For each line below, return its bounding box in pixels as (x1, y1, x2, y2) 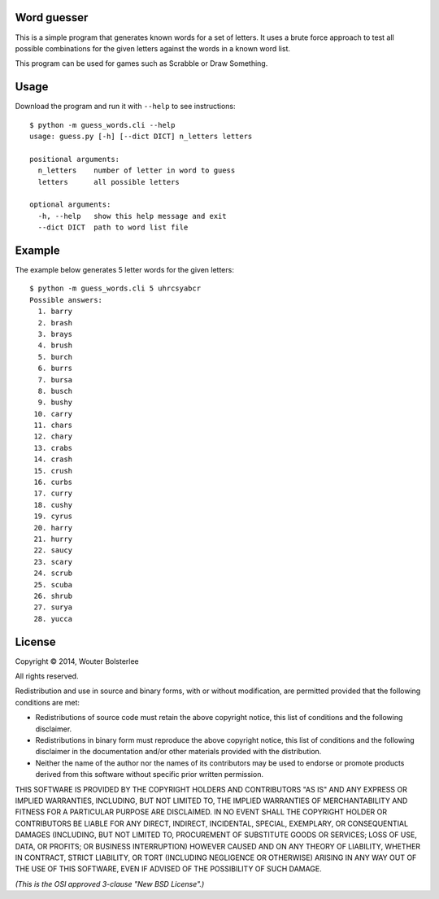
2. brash (37, 318, 73, 327)
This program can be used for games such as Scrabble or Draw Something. (15, 59, 268, 68)
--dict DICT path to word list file (37, 223, 189, 232)
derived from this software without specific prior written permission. (35, 770, 264, 779)
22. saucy (33, 546, 73, 555)
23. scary (33, 557, 73, 566)
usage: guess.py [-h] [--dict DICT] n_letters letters (29, 131, 253, 141)
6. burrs (37, 364, 73, 373)
